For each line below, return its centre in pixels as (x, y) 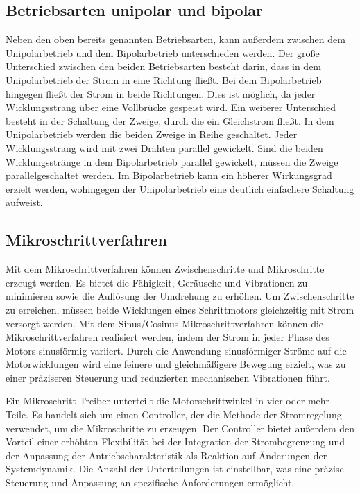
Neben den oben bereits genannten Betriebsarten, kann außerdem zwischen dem (175, 39)
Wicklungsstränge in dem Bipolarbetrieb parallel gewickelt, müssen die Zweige (172, 161)
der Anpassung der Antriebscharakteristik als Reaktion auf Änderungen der (166, 455)
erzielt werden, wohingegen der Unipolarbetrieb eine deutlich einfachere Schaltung (180, 188)
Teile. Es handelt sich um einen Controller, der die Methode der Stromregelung (174, 415)
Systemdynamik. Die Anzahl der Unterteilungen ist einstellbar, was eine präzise (175, 469)
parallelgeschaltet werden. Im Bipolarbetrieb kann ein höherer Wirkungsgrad (169, 175)
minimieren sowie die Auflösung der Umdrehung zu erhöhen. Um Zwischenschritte (180, 296)
